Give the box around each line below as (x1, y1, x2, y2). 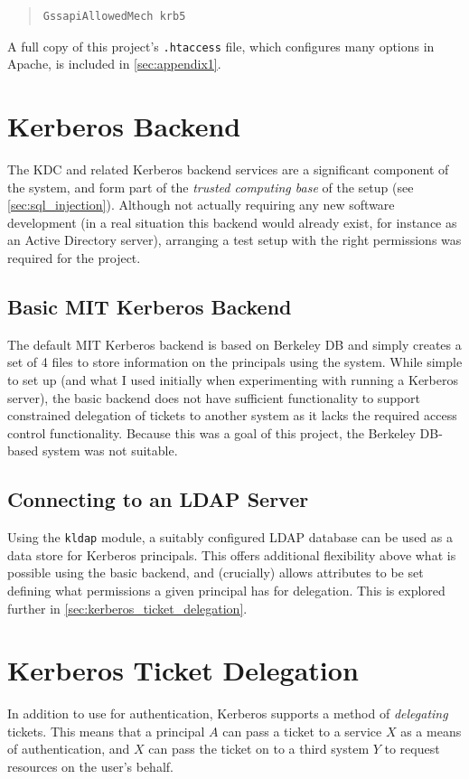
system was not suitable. (42, 441, 178, 460)
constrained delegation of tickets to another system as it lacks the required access (7, 406, 457, 425)
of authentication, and (7, 739, 130, 758)
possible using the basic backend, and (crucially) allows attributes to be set (7, 563, 424, 582)
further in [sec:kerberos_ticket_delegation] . (7, 598, 248, 617)
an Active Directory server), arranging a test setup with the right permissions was (7, 230, 462, 249)
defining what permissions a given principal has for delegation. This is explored (7, 580, 446, 599)
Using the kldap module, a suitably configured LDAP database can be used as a (7, 528, 453, 547)
